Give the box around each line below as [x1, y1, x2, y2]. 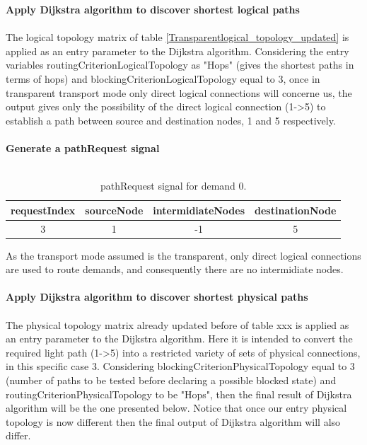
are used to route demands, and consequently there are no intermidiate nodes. [6, 262, 344, 277]
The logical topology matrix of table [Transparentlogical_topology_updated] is [6, 30, 349, 45]
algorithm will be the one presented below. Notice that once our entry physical [6, 400, 347, 415]
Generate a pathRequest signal [6, 140, 160, 155]
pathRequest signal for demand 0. [100, 178, 247, 193]
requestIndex [11, 202, 76, 217]
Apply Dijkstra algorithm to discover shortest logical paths [6, 2, 300, 16]
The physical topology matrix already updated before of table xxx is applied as [6, 317, 349, 332]
